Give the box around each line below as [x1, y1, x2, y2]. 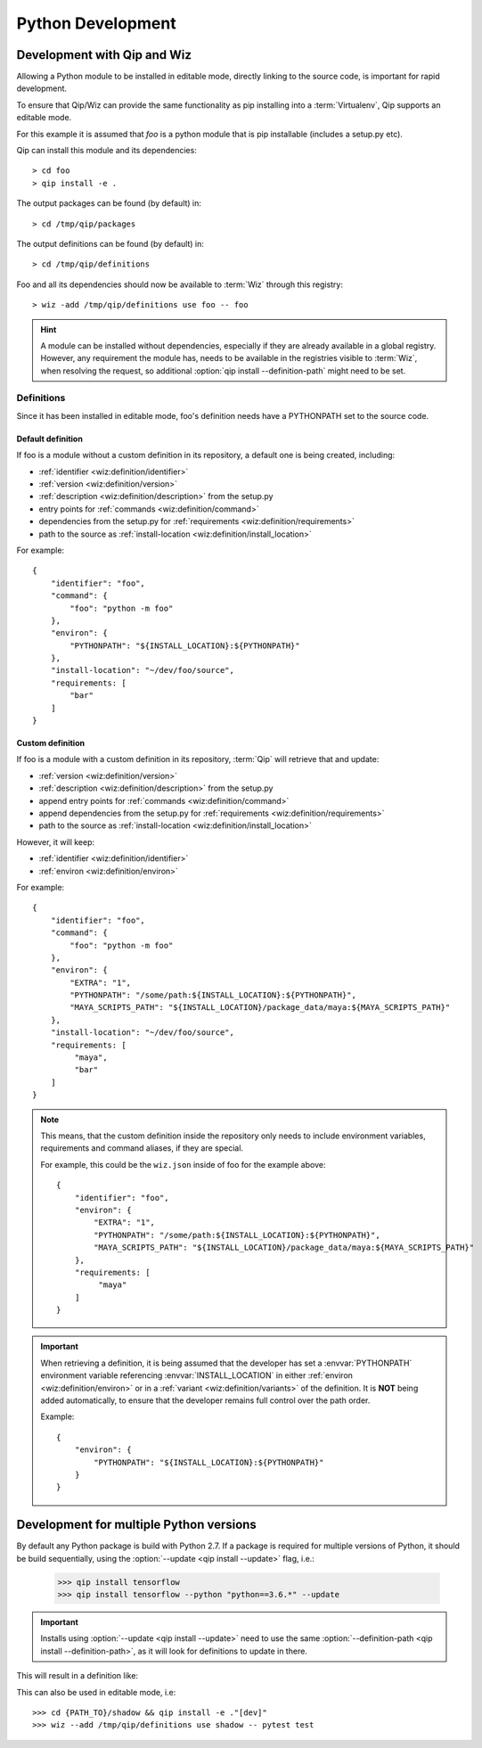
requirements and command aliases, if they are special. [40, 1143, 244, 1153]
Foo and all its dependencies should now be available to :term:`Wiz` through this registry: [16, 279, 343, 290]
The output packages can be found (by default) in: [16, 198, 202, 209]
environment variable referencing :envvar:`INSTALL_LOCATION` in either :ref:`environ [40, 1370, 354, 1381]
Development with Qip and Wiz [16, 47, 192, 62]
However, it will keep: [16, 836, 95, 847]
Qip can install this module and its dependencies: [16, 145, 198, 156]
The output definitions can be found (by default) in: [16, 238, 205, 249]
